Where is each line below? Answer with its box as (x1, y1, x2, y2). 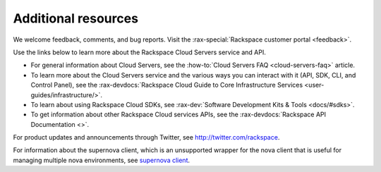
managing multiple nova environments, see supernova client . (13, 156, 190, 164)
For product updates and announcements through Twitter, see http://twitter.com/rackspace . (13, 133, 280, 142)
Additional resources (13, 11, 139, 26)
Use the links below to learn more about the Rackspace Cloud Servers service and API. (13, 48, 266, 56)
